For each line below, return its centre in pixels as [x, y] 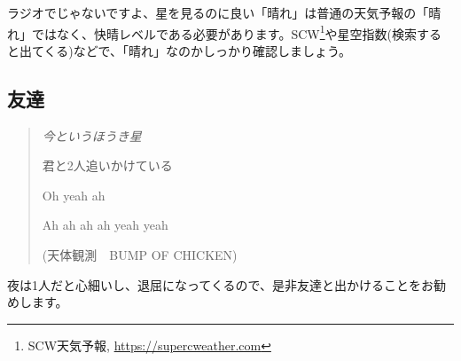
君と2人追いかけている [107, 165]
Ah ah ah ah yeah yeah [105, 225]
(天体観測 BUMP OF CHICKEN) [140, 255]
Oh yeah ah [74, 195]
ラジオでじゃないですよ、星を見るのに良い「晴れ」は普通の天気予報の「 [218, 12]
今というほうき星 [92, 135]
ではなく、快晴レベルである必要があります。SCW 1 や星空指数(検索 [224, 32]
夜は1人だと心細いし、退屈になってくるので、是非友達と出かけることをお [221, 284]
